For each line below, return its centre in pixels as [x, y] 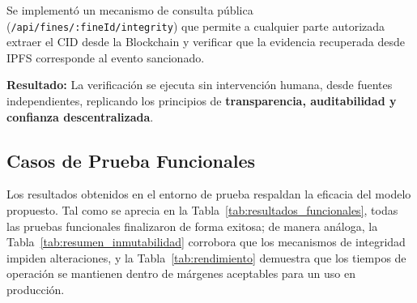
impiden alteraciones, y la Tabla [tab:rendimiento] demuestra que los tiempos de [206, 257]
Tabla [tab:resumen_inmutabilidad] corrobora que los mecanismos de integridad [206, 242]
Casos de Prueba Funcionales [131, 160]
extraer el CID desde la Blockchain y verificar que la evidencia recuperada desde [206, 42]
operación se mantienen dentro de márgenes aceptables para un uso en [181, 273]
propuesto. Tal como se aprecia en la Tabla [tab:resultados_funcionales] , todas [202, 210]
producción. [36, 289]
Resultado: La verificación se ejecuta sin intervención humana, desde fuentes [200, 85]
